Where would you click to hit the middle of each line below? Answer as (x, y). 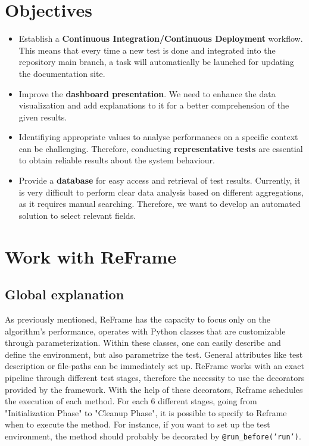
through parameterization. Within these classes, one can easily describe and (143, 343)
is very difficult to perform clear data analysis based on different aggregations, (161, 192)
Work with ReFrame (91, 256)
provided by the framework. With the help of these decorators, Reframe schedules (154, 389)
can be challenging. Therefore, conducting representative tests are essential (161, 148)
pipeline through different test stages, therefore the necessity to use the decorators (155, 377)
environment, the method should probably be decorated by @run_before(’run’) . (153, 436)
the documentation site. (62, 73)
